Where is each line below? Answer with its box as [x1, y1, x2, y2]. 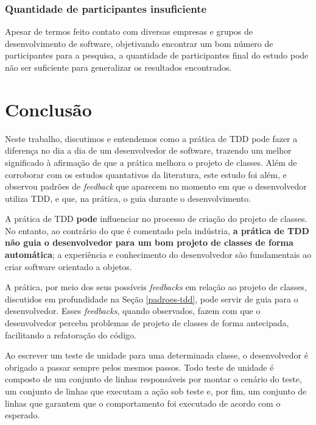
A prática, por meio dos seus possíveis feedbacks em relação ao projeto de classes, [5, 280, 307, 293]
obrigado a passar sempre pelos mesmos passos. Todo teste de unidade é [5, 360, 274, 373]
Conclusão [5, 96, 92, 121]
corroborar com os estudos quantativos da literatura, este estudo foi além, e [5, 168, 287, 180]
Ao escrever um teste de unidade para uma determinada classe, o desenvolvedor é [5, 349, 308, 362]
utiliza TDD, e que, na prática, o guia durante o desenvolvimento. [5, 191, 251, 204]
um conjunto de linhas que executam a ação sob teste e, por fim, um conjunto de [5, 385, 307, 397]
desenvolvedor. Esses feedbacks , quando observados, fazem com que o [5, 304, 261, 317]
